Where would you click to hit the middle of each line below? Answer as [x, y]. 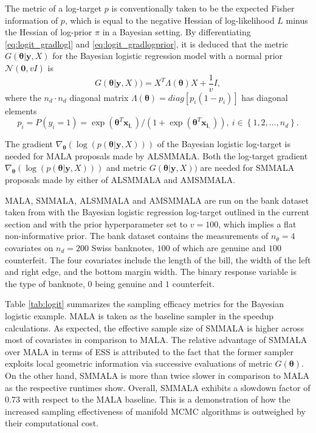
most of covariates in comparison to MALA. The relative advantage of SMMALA [156, 340]
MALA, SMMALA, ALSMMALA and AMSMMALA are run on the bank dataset [157, 200]
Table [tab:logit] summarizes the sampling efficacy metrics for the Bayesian [145, 304]
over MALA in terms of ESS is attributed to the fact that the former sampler [149, 351]
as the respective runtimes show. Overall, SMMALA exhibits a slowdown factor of [158, 387]
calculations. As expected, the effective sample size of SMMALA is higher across [154, 327]
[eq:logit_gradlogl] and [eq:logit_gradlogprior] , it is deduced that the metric [147, 43]
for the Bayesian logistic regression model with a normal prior [168, 56]
